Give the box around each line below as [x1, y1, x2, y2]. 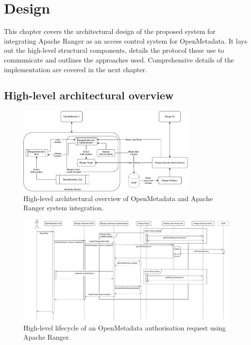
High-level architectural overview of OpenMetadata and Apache [23, 193, 213, 203]
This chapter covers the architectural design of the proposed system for [4, 26, 216, 36]
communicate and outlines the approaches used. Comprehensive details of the [4, 54, 234, 64]
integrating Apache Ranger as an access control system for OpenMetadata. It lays [4, 35, 248, 46]
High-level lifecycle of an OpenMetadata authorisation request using [23, 322, 226, 332]
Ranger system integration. [23, 203, 104, 213]
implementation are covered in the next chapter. [4, 64, 147, 74]
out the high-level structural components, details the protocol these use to [4, 45, 224, 55]
